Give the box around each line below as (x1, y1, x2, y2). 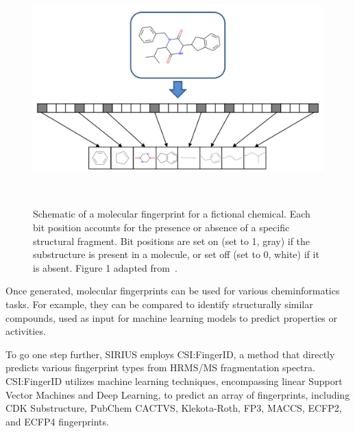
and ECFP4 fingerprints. (5, 414, 109, 428)
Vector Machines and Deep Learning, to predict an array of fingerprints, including (5, 387, 350, 401)
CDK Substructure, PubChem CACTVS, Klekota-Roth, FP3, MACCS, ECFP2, (5, 401, 342, 415)
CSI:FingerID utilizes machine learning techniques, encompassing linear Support (5, 373, 343, 388)
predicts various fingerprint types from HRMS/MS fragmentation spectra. (5, 360, 315, 375)
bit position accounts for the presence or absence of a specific (33, 220, 290, 234)
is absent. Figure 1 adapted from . (33, 260, 177, 274)
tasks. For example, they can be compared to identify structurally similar (5, 296, 313, 311)
